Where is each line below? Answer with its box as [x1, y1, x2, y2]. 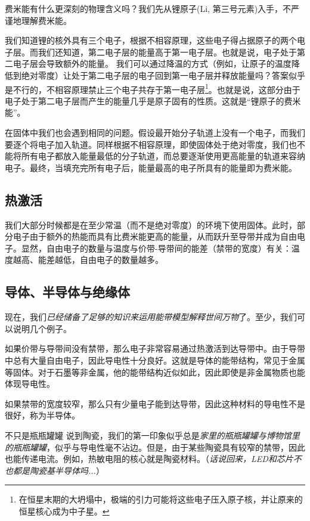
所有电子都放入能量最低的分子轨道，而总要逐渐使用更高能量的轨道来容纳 [21, 150, 305, 162]
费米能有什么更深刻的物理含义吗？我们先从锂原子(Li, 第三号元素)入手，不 [5, 2, 292, 14]
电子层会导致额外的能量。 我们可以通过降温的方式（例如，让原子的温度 [13, 57, 292, 70]
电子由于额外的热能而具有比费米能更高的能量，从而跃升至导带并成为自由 [13, 230, 297, 243]
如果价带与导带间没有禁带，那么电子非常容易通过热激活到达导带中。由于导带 [5, 342, 305, 355]
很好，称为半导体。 [5, 409, 80, 421]
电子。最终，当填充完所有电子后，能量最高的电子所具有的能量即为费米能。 [5, 161, 297, 173]
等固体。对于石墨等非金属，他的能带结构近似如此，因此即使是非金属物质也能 [5, 365, 305, 378]
